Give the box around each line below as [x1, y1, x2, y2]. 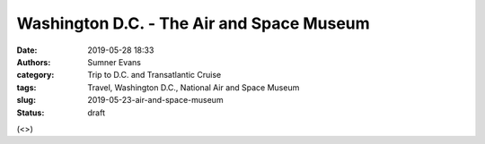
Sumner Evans [87, 56, 141, 67]
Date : [16, 45, 38, 55]
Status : [16, 107, 45, 118]
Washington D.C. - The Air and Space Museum [16, 13, 370, 33]
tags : [16, 81, 37, 93]
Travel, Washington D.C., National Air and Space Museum [87, 81, 300, 93]
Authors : [16, 56, 51, 67]
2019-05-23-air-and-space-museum [87, 95, 224, 106]
